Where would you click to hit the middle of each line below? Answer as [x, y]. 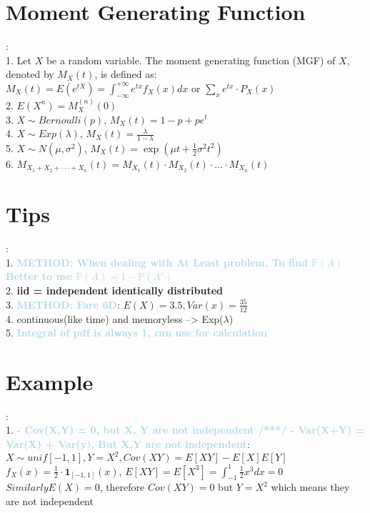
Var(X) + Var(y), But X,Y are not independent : [128, 444]
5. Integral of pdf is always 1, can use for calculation [137, 333]
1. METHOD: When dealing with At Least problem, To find [157, 262]
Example [50, 381]
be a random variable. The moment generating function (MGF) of [191, 60]
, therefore [122, 487]
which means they [310, 487]
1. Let [19, 60]
